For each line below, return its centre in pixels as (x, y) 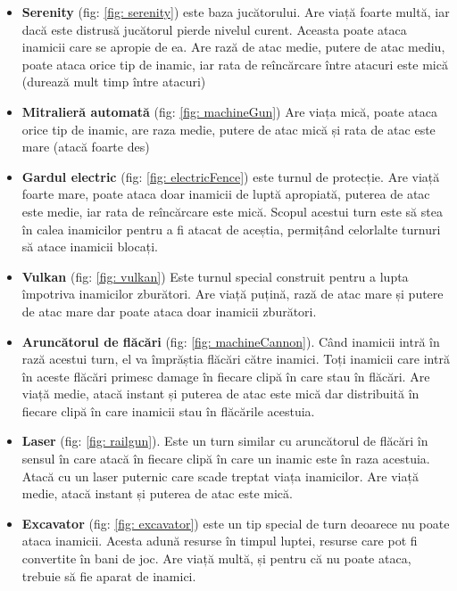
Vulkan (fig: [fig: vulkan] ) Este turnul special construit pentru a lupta (215, 276)
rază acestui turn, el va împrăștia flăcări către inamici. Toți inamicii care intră (236, 359)
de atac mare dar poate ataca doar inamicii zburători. (169, 311)
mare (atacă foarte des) (86, 147)
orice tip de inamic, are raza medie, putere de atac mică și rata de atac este (228, 129)
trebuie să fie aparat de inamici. (109, 575)
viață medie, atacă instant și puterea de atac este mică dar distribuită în (220, 394)
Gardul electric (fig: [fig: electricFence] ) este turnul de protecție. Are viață (231, 176)
